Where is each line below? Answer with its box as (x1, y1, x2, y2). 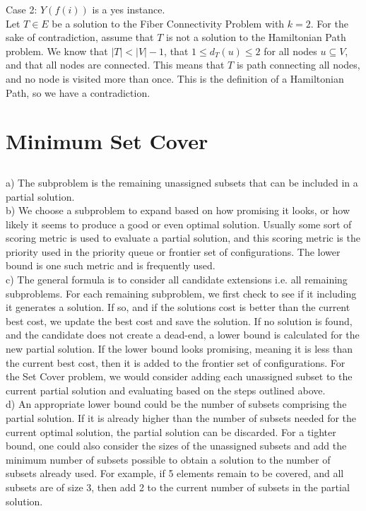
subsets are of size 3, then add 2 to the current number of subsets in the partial (6, 479, 350, 494)
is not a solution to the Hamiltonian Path (166, 30, 346, 45)
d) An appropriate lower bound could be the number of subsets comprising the (6, 397, 347, 411)
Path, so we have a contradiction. (6, 85, 150, 100)
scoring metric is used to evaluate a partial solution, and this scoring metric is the (6, 230, 360, 245)
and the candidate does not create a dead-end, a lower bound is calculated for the (6, 327, 360, 342)
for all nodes (264, 43, 317, 58)
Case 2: (6, 2, 37, 16)
